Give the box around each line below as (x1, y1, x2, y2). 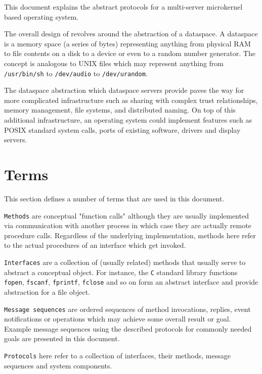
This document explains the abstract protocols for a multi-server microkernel (4, 2, 243, 12)
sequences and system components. (4, 360, 112, 370)
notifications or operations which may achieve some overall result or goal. (4, 313, 231, 324)
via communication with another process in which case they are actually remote (4, 220, 251, 231)
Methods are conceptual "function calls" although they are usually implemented (4, 210, 249, 221)
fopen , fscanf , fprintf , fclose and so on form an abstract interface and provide (4, 277, 258, 287)
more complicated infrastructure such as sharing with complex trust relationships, (4, 94, 258, 105)
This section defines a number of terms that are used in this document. (4, 193, 225, 203)
